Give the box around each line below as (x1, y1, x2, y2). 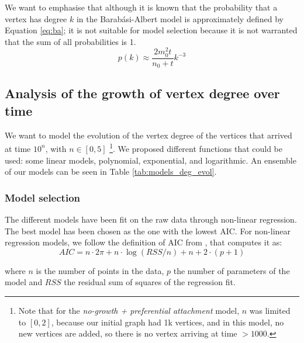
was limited (249, 304, 291, 316)
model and (5, 276, 43, 288)
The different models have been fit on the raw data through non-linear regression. (5, 213, 297, 225)
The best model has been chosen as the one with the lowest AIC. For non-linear (5, 224, 291, 237)
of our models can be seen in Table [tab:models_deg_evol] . (5, 165, 217, 178)
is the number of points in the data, (36, 264, 164, 276)
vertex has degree (5, 12, 67, 25)
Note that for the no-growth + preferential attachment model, (18, 304, 240, 316)
